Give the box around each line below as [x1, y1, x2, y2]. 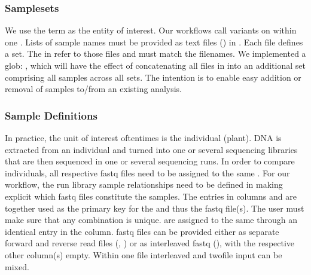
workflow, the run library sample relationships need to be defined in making [5, 178, 283, 191]
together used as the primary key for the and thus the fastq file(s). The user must [5, 201, 304, 214]
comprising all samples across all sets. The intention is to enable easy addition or [5, 71, 301, 83]
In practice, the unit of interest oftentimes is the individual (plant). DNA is [5, 132, 282, 143]
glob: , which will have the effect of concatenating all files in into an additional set [5, 59, 306, 71]
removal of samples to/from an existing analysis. [5, 82, 182, 95]
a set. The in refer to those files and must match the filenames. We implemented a [5, 47, 306, 60]
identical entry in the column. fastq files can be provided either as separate [5, 225, 279, 237]
